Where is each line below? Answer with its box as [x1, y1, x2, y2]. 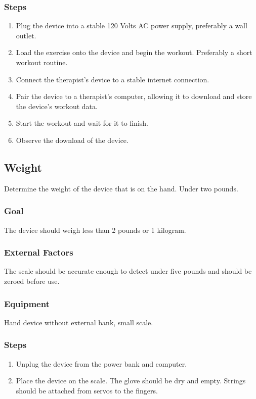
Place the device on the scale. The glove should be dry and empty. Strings [16, 375, 246, 386]
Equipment [4, 297, 50, 310]
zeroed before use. [4, 275, 60, 286]
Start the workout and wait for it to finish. [16, 118, 148, 128]
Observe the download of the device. [16, 134, 129, 145]
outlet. [16, 30, 36, 40]
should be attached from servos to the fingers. [16, 385, 158, 395]
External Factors [4, 246, 73, 259]
